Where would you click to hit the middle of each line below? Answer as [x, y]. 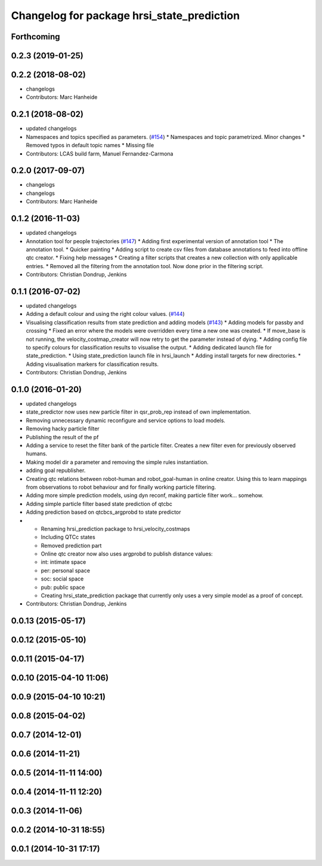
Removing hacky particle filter [63, 429]
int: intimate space [64, 562]
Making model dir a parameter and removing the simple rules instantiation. [117, 462]
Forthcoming [35, 37]
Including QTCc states [68, 537]
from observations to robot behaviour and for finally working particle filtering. [121, 487]
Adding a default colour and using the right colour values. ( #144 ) [105, 314]
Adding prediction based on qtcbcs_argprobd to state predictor [103, 512]
